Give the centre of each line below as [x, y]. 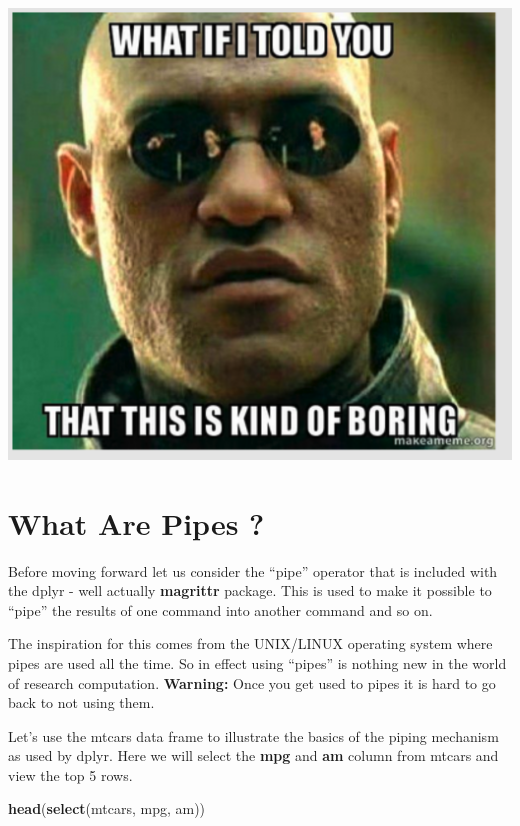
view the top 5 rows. [70, 774]
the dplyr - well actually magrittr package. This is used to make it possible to [250, 590]
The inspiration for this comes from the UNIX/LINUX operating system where [250, 643]
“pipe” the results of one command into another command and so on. [220, 609]
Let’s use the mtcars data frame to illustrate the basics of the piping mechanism [253, 735]
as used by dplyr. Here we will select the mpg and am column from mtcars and [253, 755]
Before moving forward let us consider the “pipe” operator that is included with [253, 570]
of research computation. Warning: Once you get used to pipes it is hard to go [252, 682]
